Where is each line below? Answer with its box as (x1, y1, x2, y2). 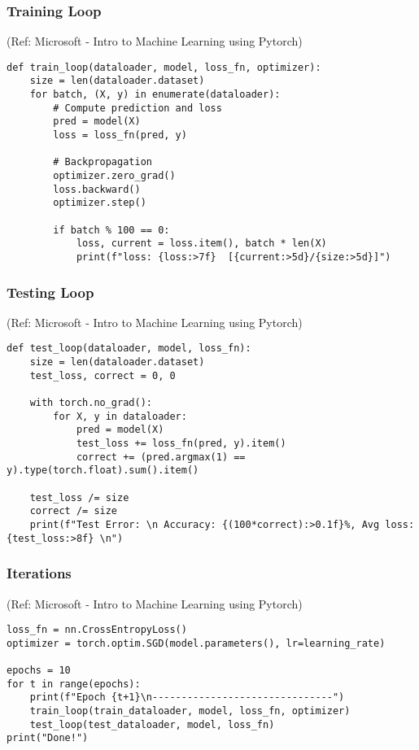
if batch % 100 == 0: (53, 224, 170, 236)
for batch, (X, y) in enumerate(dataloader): (29, 89, 281, 101)
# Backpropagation (53, 156, 152, 168)
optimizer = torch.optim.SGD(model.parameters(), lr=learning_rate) (7, 637, 386, 649)
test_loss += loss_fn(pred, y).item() (76, 438, 286, 450)
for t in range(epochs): (7, 678, 141, 690)
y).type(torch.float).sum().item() (7, 464, 199, 477)
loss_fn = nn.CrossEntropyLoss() (7, 624, 187, 636)
